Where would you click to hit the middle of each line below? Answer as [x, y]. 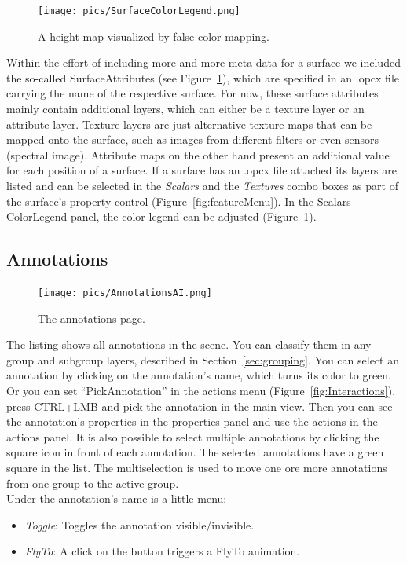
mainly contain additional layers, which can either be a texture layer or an [185, 109]
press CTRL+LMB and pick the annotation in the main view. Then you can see [200, 406]
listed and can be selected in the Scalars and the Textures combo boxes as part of [202, 185]
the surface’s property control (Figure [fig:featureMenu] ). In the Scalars [179, 201]
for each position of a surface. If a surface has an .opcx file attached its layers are [202, 170]
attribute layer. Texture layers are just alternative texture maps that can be [189, 124]
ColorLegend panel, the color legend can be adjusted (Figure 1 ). [161, 216]
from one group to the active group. [93, 483]
